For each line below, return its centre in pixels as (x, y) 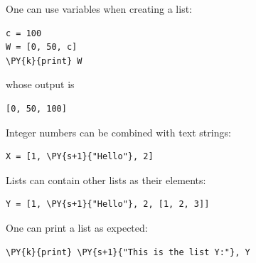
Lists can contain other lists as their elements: (106, 179)
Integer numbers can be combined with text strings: (118, 132)
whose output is (40, 84)
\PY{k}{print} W (44, 61)
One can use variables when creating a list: (99, 9)
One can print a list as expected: (77, 227)
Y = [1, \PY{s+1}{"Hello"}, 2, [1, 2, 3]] (108, 204)
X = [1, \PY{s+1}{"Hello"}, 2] (80, 157)
